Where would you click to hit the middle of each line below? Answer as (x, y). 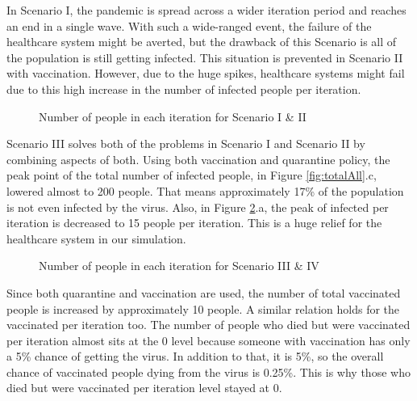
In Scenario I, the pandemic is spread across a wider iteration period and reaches (206, 10)
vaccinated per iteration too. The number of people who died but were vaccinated (208, 325)
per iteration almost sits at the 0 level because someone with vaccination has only (208, 340)
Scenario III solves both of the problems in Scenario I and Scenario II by (186, 144)
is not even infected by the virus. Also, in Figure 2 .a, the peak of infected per (198, 207)
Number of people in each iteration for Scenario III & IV (179, 266)
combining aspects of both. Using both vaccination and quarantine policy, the (198, 159)
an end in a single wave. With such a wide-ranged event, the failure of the (189, 25)
